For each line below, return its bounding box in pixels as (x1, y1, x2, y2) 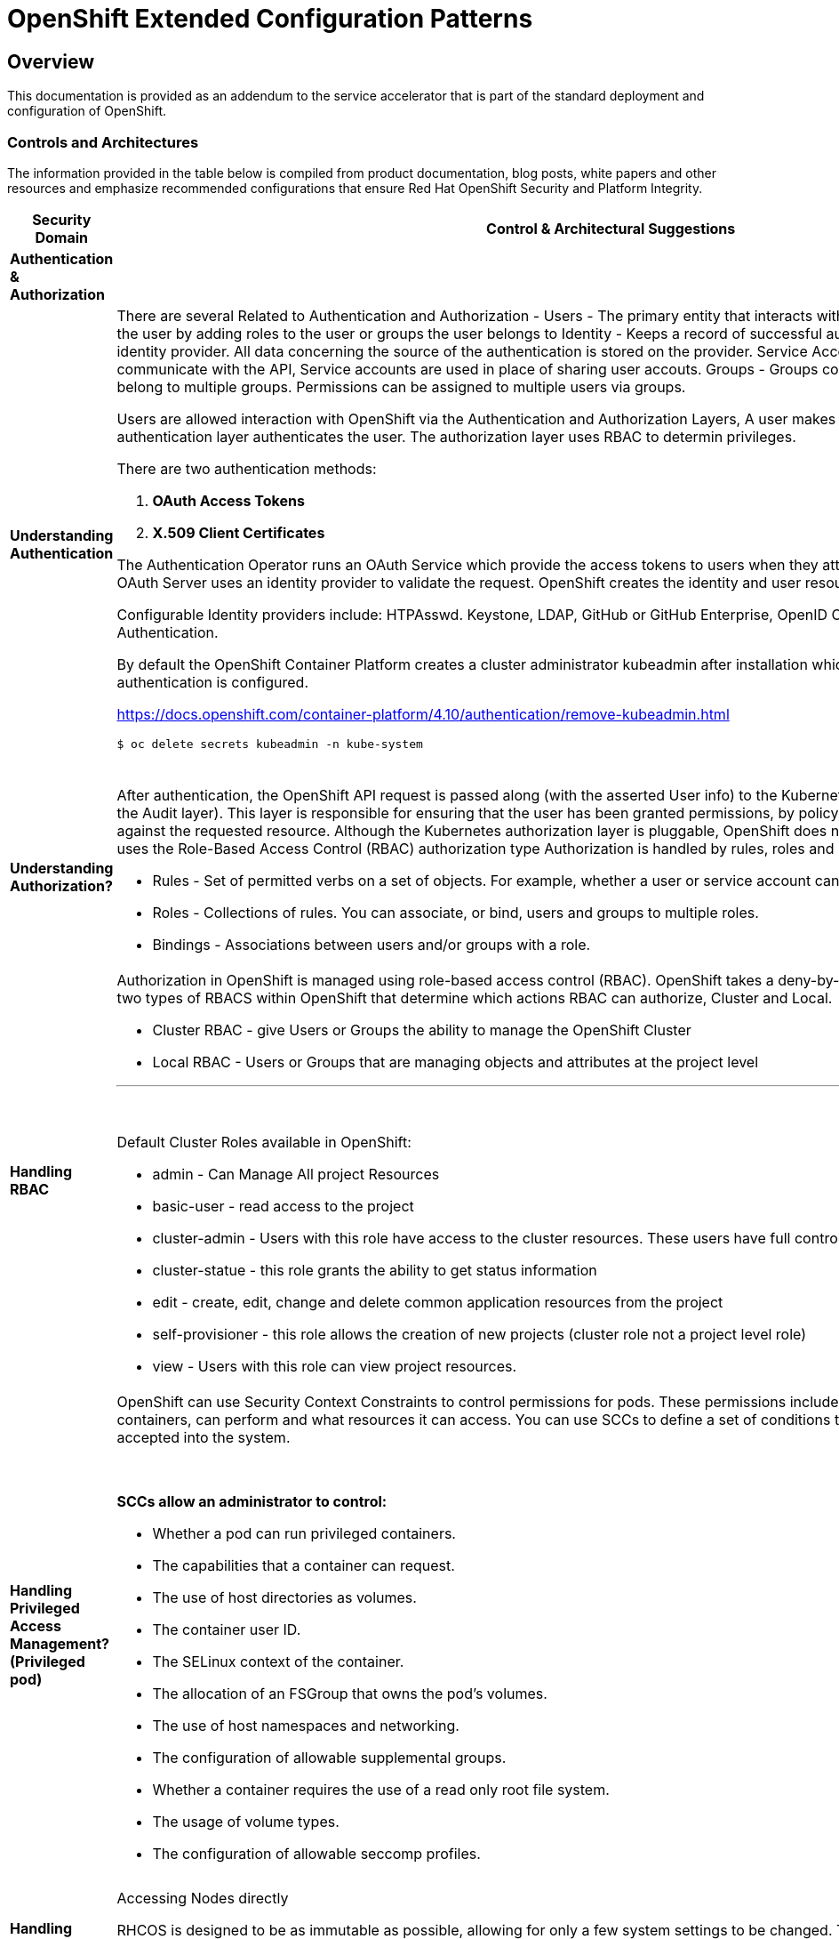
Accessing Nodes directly (116, 1888, 289, 1907)
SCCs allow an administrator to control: (116, 1492, 388, 1510)
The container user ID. (152, 1620, 301, 1638)
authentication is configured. (116, 672, 308, 691)
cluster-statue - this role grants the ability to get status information (152, 1260, 597, 1279)
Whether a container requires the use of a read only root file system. (152, 1780, 610, 1798)
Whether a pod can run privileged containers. (152, 1524, 456, 1542)
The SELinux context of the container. (152, 1652, 404, 1670)
